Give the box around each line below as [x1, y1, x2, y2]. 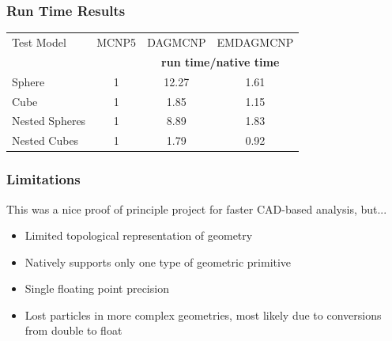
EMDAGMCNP [217, 33, 294, 50]
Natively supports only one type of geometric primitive [24, 253, 292, 270]
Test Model [12, 33, 66, 50]
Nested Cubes [12, 132, 79, 149]
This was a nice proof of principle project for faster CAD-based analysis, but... [6, 200, 387, 217]
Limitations [6, 169, 81, 189]
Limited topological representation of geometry [24, 227, 253, 244]
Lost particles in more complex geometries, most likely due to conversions [24, 306, 382, 323]
